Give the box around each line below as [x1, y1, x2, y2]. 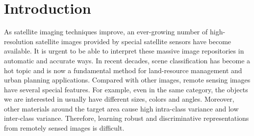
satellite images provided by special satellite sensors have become [35, 36, 231, 46]
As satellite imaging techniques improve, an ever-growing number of [4, 27, 208, 37]
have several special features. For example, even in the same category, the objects [4, 84, 248, 94]
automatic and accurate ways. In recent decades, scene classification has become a [4, 55, 251, 65]
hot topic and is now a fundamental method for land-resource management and [4, 65, 242, 75]
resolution [4, 36, 34, 46]
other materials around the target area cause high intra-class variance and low [4, 103, 239, 113]
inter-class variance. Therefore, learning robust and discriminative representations [4, 113, 249, 123]
